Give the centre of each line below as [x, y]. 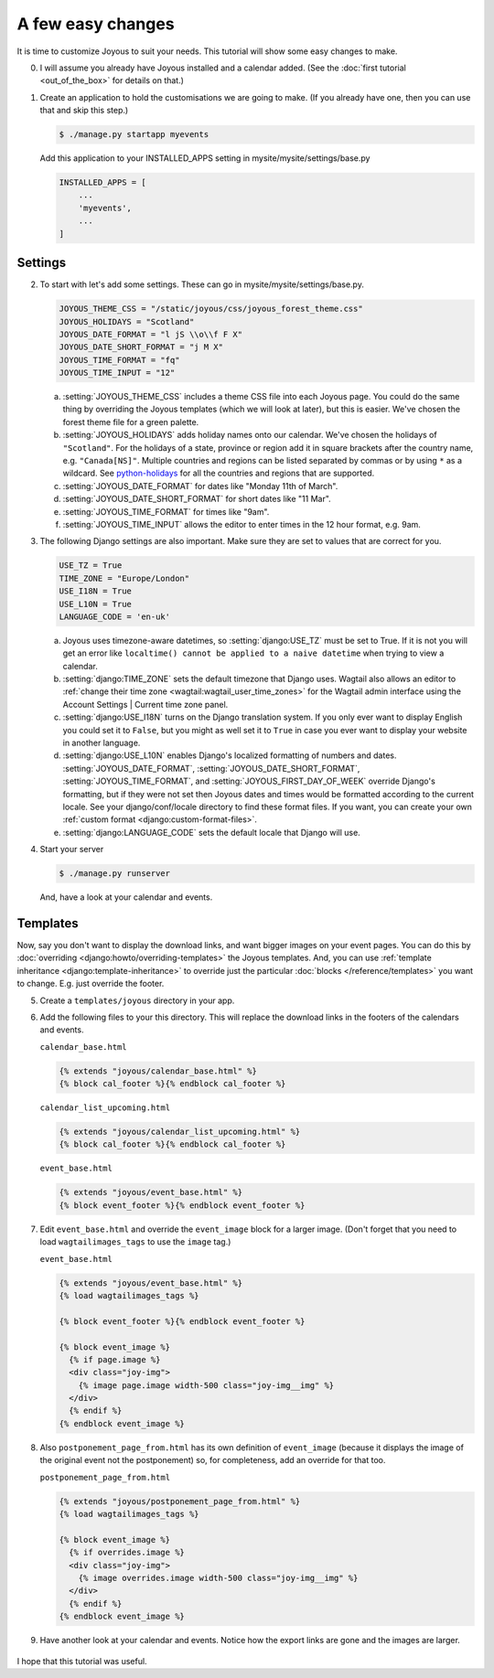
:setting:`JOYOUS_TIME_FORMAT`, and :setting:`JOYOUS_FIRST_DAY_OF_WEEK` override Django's [249, 781]
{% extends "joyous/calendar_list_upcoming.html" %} [180, 1132]
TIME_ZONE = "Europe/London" [124, 578]
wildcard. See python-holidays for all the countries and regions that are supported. [219, 473]
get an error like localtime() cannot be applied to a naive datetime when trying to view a [253, 653]
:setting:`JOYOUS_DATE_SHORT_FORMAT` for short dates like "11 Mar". [197, 499]
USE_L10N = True [96, 604]
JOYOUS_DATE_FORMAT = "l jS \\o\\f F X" [150, 334]
